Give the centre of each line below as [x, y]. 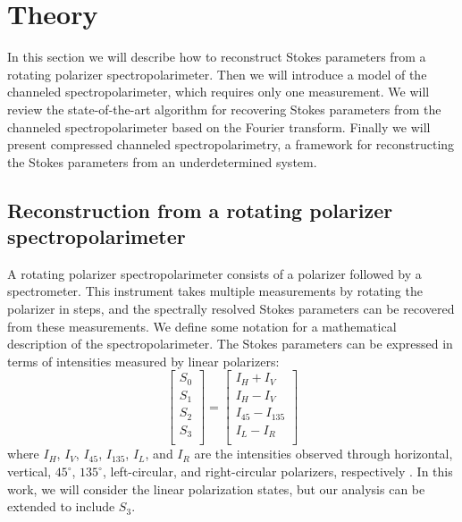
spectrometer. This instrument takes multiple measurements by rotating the [215, 291]
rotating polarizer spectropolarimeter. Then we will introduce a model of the [217, 74]
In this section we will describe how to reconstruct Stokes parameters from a [217, 57]
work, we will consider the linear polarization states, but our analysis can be [216, 488]
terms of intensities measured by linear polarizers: [143, 361]
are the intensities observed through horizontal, [323, 454]
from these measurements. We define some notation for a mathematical [202, 326]
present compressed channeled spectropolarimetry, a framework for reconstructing [231, 144]
